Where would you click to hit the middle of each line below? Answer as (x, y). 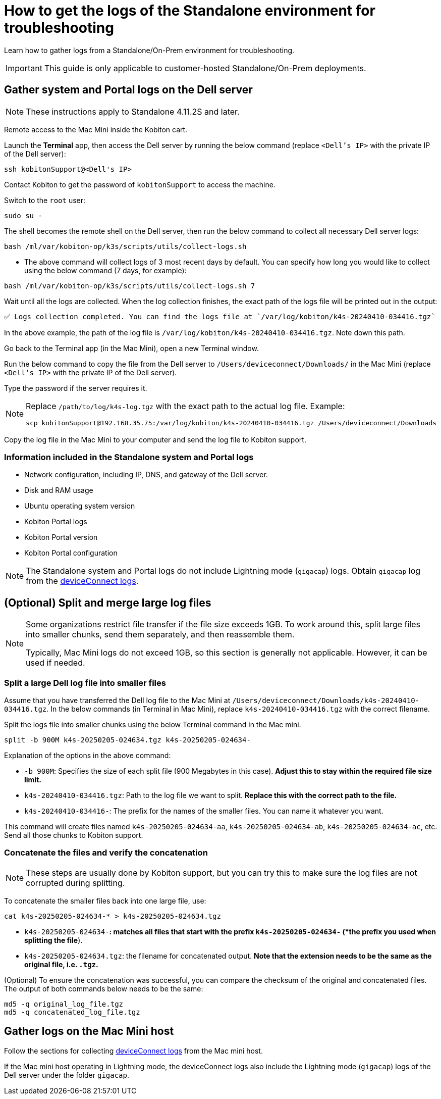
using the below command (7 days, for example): (105, 270)
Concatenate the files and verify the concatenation (106, 853)
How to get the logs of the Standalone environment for (190, 11)
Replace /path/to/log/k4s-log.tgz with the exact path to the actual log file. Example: (185, 406)
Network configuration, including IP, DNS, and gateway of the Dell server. (146, 475)
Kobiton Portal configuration (71, 553)
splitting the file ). (53, 940)
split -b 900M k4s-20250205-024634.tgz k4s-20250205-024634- (127, 740)
